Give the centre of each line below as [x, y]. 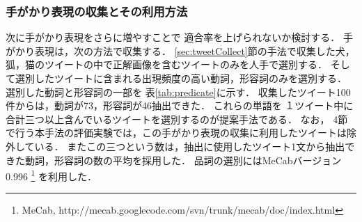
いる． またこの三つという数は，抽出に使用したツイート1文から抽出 [190, 146]
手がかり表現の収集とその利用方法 [97, 11]
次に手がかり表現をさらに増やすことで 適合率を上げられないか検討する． [173, 37]
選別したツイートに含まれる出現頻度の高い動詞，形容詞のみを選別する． [181, 78]
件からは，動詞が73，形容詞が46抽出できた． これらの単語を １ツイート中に [180, 105]
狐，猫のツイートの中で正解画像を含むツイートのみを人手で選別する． [166, 64]
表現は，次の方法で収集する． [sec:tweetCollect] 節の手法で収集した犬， [195, 50]
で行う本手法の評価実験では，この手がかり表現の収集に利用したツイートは [176, 133]
